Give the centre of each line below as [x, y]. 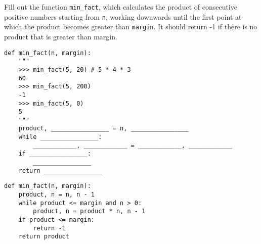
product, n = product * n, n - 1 [89, 211]
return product [44, 237]
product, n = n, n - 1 [56, 195]
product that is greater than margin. [61, 36]
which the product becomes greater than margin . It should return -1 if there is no [131, 27]
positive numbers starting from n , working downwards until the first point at [123, 16]
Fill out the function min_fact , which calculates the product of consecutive [121, 7]
